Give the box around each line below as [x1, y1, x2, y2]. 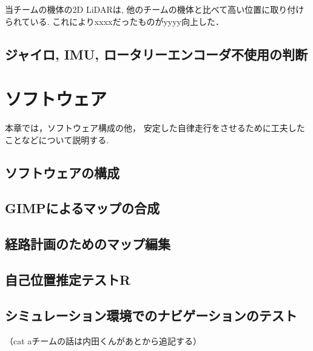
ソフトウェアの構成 [5, 163, 119, 182]
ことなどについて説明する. [5, 133, 109, 146]
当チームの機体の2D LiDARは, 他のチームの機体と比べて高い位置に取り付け [5, 3, 305, 15]
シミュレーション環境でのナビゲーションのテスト [5, 305, 297, 324]
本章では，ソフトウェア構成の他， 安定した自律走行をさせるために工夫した [5, 121, 305, 134]
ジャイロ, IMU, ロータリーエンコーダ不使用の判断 [5, 44, 308, 63]
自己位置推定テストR [5, 270, 131, 289]
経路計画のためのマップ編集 [5, 234, 170, 253]
